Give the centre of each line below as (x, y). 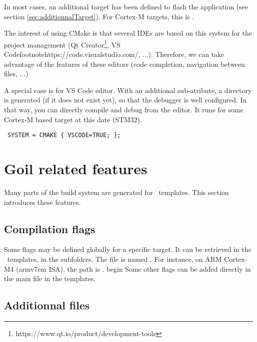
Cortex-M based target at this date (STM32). (73, 119)
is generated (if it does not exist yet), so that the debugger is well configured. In (125, 100)
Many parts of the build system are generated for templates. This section (116, 192)
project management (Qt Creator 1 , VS (62, 44)
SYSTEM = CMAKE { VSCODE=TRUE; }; (64, 135)
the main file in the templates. (50, 278)
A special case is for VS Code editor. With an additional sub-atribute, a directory (128, 90)
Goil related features (76, 169)
